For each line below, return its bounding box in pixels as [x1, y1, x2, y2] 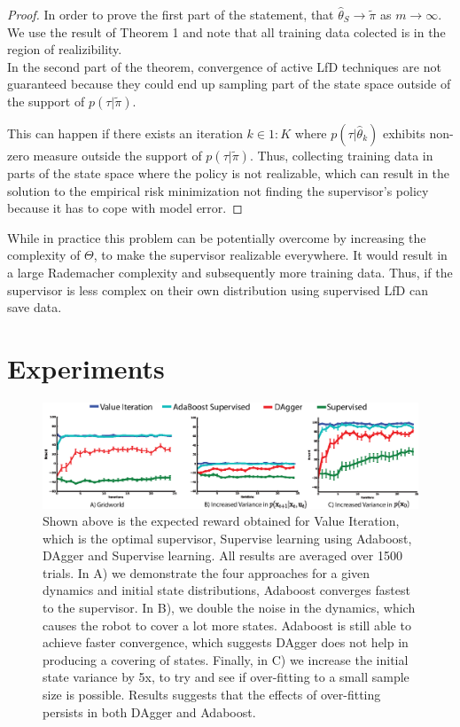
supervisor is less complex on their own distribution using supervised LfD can [7, 280, 428, 299]
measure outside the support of [33, 145, 202, 164]
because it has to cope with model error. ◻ [7, 199, 243, 217]
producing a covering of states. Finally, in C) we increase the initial [43, 650, 409, 668]
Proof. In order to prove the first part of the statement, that [7, 5, 334, 23]
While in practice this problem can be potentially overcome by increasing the [7, 228, 426, 246]
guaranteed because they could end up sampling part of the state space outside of [7, 74, 451, 93]
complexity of [7, 246, 81, 264]
